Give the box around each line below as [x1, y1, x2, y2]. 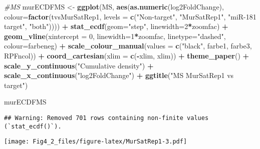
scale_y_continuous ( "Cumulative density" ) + [4, 60, 154, 70]
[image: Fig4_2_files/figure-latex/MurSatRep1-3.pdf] [4, 138, 187, 145]
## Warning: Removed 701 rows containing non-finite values [4, 114, 209, 121]
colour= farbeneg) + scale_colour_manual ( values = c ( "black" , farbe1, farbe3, [4, 40, 252, 51]
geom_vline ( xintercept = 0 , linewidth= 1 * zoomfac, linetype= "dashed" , [4, 30, 226, 41]
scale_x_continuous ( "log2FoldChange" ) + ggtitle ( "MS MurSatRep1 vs [4, 70, 234, 80]
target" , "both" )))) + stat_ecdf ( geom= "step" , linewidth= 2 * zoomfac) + [4, 21, 228, 31]
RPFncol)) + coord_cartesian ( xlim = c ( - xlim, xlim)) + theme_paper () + [4, 50, 249, 60]
